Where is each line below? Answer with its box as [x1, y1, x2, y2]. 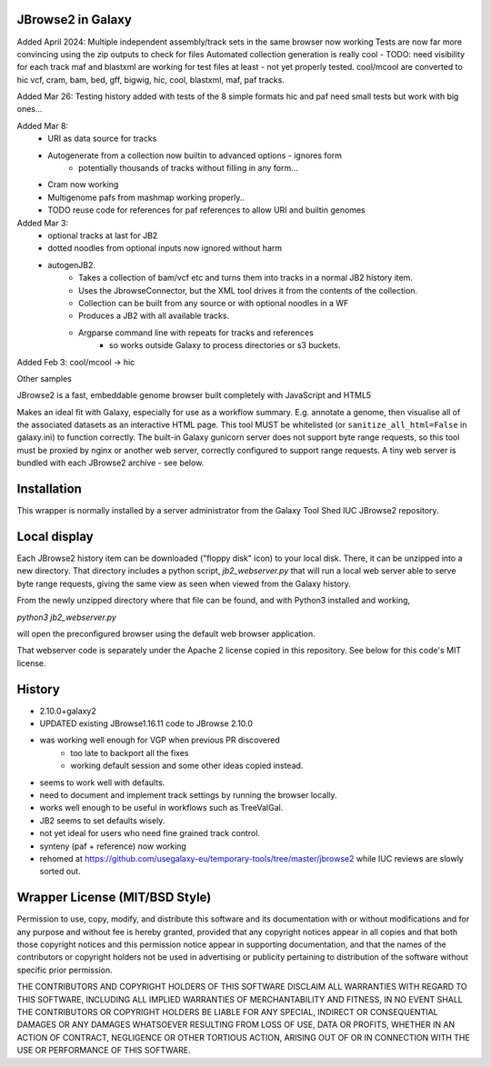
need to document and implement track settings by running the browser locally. [39, 790, 337, 801]
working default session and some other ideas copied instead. [70, 760, 304, 772]
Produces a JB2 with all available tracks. [78, 310, 230, 322]
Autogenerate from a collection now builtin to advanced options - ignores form [47, 150, 343, 161]
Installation [16, 482, 82, 497]
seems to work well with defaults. [39, 777, 165, 788]
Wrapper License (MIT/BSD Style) [16, 890, 212, 905]
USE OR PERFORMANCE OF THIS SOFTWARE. [16, 1045, 191, 1056]
